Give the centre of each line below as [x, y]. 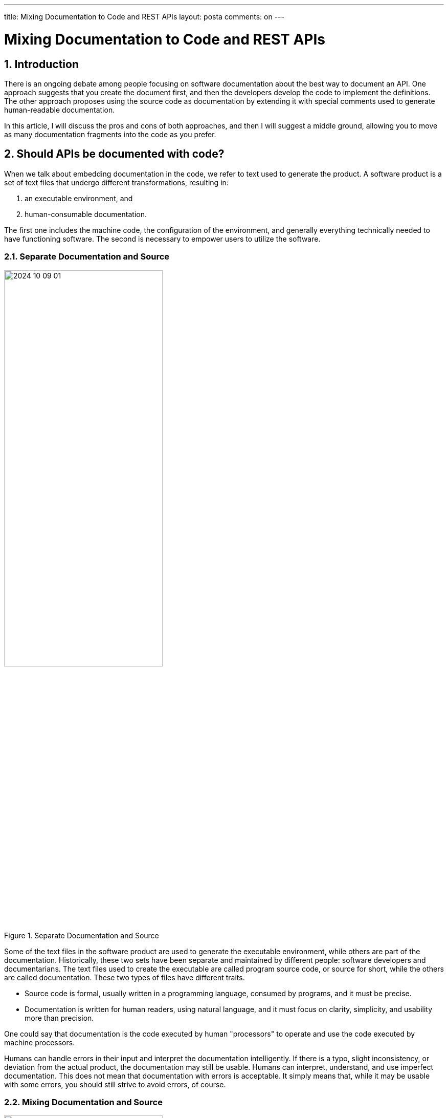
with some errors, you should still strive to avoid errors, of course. [115, 1084]
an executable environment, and [79, 198]
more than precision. [59, 1018]
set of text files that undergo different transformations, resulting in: [116, 182]
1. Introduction [41, 64]
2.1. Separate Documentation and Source [87, 257]
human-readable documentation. [60, 110]
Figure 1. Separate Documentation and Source [82, 935]
